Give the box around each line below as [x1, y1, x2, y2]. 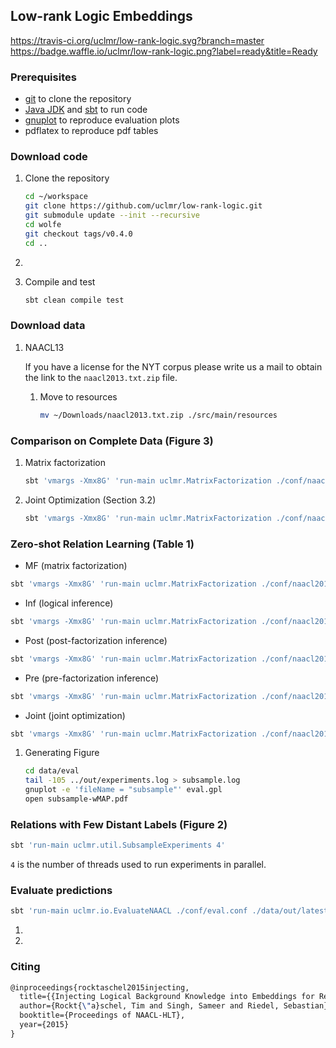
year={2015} [19, 1020, 70, 1030]
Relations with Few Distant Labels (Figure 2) [10, 817, 228, 831]
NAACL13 [24, 341, 65, 353]
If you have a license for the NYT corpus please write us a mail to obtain [24, 360, 323, 373]
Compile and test [24, 275, 96, 288]
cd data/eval [24, 766, 80, 776]
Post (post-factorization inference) [24, 634, 168, 646]
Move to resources [39, 390, 118, 403]
